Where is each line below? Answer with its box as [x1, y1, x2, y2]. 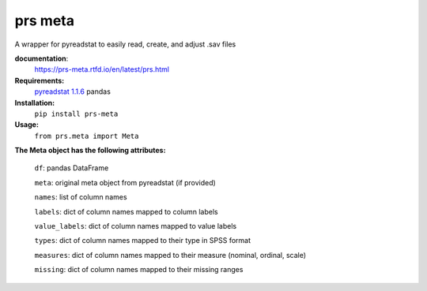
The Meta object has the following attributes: [14, 146, 166, 155]
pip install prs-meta [34, 109, 119, 118]
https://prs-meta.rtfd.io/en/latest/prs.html [34, 65, 170, 74]
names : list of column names [34, 192, 127, 202]
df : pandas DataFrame [34, 163, 109, 173]
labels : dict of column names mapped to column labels [34, 207, 218, 216]
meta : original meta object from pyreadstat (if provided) [34, 177, 217, 187]
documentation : [14, 54, 69, 63]
